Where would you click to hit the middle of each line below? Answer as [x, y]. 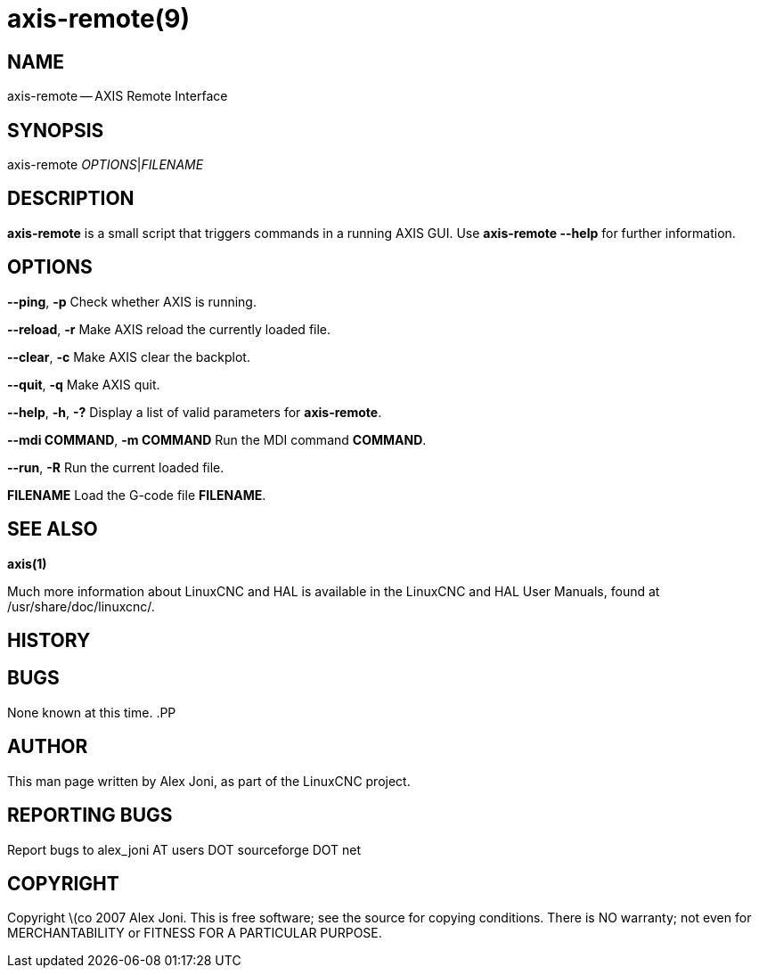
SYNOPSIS [56, 130]
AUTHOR [48, 747]
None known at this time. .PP [92, 712]
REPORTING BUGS [90, 815]
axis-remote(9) [98, 19]
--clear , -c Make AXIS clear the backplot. [129, 356]
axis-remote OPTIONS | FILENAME [106, 165]
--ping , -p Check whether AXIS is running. [132, 301]
